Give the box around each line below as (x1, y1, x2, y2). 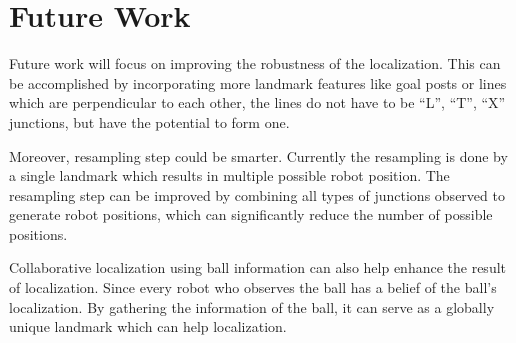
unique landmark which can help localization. (9, 316, 287, 337)
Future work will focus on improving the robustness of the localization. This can (9, 53, 501, 74)
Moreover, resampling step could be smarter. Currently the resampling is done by (9, 145, 508, 166)
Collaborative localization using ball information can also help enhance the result (9, 257, 506, 278)
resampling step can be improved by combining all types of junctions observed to (9, 184, 505, 205)
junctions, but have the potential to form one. (9, 111, 290, 132)
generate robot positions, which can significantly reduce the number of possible (9, 204, 493, 225)
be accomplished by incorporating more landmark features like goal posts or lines (9, 72, 507, 93)
